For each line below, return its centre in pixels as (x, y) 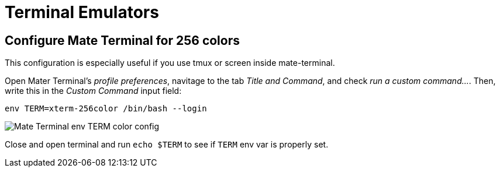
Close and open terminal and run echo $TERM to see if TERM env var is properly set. (167, 145)
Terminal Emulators (82, 12)
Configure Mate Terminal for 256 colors (123, 40)
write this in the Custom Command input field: (93, 91)
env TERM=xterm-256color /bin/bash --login (106, 109)
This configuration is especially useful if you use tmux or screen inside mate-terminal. (170, 63)
